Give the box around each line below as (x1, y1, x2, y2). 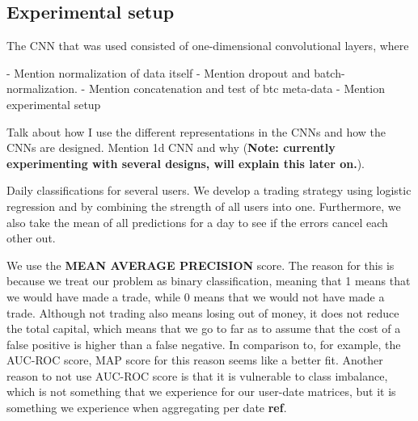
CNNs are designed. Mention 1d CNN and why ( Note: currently (6, 139, 336, 156)
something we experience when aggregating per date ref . (6, 399, 287, 416)
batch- (314, 64, 345, 81)
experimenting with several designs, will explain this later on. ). (6, 154, 365, 171)
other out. (6, 229, 56, 246)
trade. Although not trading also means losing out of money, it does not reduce (6, 304, 399, 321)
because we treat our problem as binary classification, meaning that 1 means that (6, 272, 411, 289)
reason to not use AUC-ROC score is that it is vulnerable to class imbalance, (6, 367, 388, 384)
